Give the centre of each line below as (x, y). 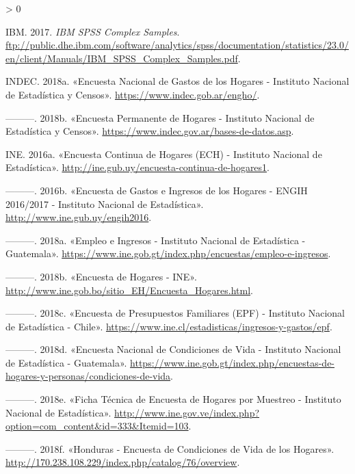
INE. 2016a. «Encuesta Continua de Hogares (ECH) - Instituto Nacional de (164, 154)
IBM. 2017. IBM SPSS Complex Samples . (93, 31)
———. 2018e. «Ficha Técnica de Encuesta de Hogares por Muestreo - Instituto (173, 399)
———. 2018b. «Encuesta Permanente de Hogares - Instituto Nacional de (160, 117)
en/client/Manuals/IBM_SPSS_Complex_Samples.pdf (122, 58)
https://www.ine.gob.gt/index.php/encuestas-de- (233, 362)
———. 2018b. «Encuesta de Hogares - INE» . (101, 276)
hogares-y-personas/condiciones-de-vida (88, 376)
